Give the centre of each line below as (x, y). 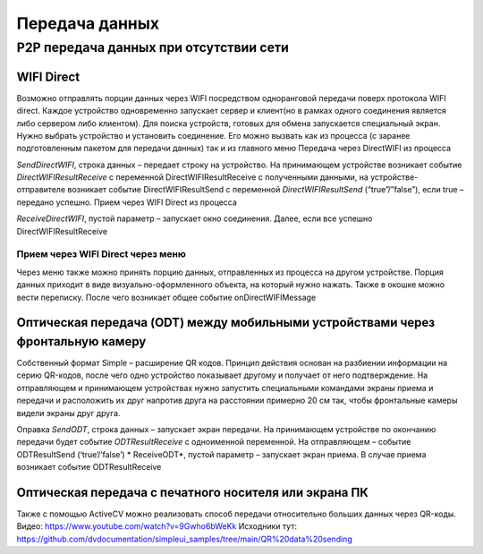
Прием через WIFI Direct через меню (102, 254)
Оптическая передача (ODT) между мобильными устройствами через (226, 323)
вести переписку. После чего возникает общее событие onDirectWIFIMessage (166, 297)
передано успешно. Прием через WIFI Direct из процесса (127, 202)
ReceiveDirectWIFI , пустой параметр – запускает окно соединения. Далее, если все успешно (195, 218)
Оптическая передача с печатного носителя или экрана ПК (192, 492)
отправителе (41, 190)
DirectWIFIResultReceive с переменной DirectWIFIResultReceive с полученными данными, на (192, 177)
